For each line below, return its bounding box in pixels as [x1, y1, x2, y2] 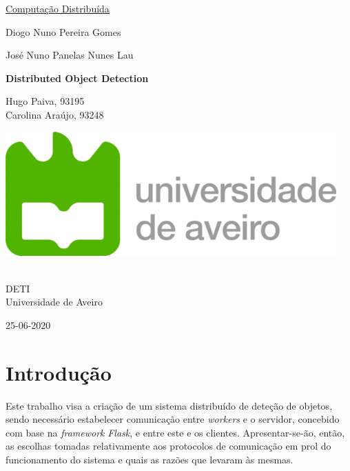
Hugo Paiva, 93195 [6, 94, 85, 108]
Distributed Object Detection [6, 70, 149, 85]
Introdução [6, 358, 112, 386]
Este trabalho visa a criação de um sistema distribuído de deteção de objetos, [6, 398, 333, 412]
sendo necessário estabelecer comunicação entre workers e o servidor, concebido [6, 412, 340, 426]
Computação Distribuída [6, 1, 110, 15]
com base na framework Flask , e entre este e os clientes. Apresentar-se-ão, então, [6, 425, 345, 439]
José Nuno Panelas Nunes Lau [6, 48, 134, 62]
